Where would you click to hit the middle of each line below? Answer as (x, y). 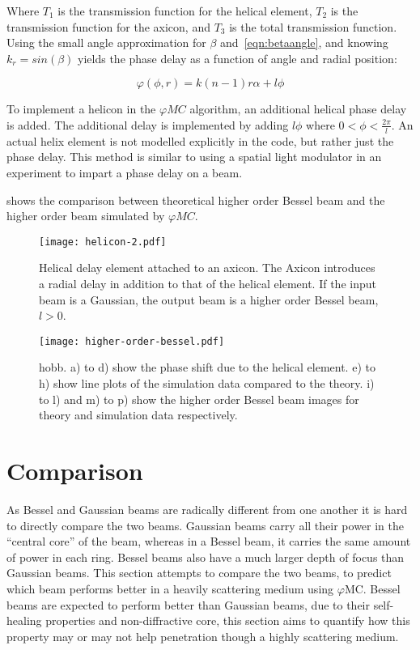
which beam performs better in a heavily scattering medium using (170, 588)
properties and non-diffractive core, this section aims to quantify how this (228, 620)
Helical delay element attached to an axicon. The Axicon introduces (207, 268)
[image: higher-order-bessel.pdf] (132, 341)
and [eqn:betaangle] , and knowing (304, 42)
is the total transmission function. (313, 26)
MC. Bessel (372, 588)
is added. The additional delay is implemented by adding (148, 124)
